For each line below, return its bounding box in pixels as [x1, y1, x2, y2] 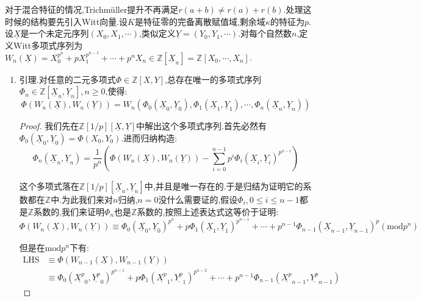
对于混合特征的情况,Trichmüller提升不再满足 [5, 3, 179, 15]
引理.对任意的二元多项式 [19, 73, 116, 85]
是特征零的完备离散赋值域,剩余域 [134, 15, 265, 27]
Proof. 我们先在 [19, 119, 79, 132]
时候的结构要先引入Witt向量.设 [5, 15, 128, 27]
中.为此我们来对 [51, 193, 113, 205]
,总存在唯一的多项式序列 [165, 73, 262, 85]
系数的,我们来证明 [34, 205, 105, 218]
